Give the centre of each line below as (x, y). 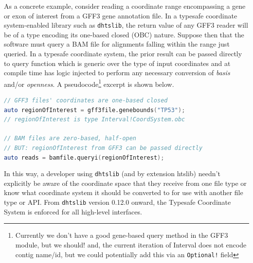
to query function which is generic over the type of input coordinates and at (117, 63)
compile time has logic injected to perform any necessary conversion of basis (117, 73)
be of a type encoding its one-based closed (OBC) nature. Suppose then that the (124, 34)
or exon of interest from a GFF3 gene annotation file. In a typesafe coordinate (121, 15)
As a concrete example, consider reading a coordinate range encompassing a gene (125, 6)
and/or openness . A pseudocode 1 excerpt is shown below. (89, 83)
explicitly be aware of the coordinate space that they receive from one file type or (125, 183)
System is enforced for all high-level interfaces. (73, 211)
